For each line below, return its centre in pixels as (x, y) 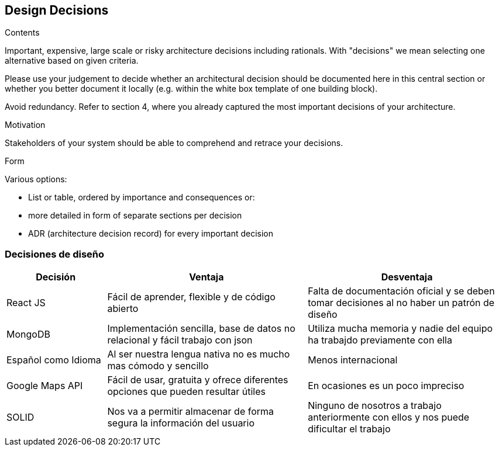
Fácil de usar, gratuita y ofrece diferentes (198, 380)
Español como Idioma (54, 360)
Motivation (25, 125)
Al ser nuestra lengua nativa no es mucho (199, 354)
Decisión (56, 277)
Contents (22, 33)
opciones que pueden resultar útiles (187, 392)
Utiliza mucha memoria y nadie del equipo (400, 329)
